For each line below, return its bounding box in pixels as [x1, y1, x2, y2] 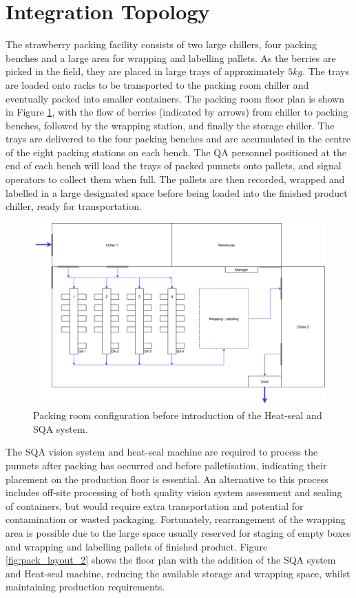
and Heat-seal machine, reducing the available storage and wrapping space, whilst [6, 566, 350, 580]
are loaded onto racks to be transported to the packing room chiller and [6, 77, 309, 92]
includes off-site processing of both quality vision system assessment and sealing [6, 485, 342, 500]
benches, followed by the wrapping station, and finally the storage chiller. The [6, 118, 335, 132]
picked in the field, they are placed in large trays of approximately [6, 64, 285, 78]
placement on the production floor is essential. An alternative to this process [6, 471, 328, 486]
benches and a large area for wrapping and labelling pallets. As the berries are [6, 50, 336, 65]
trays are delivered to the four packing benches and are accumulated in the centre [6, 131, 350, 146]
